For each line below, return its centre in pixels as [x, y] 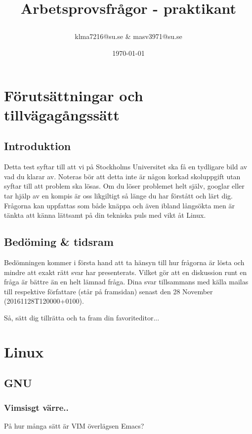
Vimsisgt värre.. [36, 407]
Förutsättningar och [74, 95]
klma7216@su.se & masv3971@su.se [128, 36]
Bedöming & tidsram [59, 242]
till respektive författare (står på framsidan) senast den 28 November [108, 291]
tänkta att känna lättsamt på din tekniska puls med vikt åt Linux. [105, 215]
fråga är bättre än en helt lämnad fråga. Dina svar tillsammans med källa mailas [126, 282]
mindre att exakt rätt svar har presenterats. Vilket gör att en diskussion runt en [126, 272]
